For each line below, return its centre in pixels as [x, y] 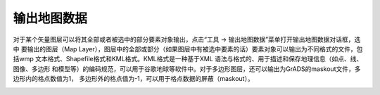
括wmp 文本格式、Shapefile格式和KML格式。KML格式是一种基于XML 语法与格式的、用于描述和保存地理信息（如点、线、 [188, 59]
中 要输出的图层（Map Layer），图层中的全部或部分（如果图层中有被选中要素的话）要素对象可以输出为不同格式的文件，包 [188, 49]
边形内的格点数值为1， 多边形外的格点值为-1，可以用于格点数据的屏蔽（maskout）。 [133, 79]
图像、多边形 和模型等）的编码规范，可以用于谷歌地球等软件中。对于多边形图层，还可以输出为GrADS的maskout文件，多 [187, 69]
